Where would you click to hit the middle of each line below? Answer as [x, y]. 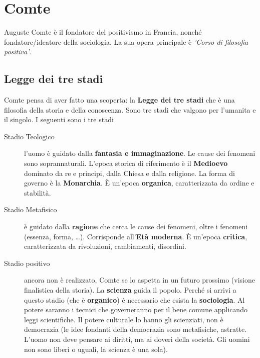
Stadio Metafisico [31, 209]
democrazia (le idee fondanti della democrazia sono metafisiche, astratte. [136, 329]
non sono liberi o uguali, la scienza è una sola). [96, 349]
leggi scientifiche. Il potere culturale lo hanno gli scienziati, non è [124, 319]
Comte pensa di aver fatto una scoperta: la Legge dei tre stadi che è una [119, 100]
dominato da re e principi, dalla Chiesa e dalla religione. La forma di [129, 173]
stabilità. [38, 192]
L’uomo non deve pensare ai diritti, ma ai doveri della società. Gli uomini [137, 339]
